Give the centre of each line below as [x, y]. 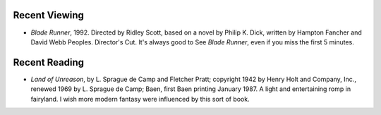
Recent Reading [49, 62]
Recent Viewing [49, 15]
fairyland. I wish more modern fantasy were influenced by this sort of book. [140, 99]
